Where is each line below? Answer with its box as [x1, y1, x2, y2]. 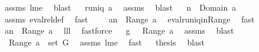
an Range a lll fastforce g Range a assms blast [4, 24, 234, 37]
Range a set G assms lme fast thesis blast [8, 35, 205, 48]
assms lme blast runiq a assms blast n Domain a [4, 1, 237, 13]
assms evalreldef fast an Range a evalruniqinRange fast [4, 12, 255, 25]
